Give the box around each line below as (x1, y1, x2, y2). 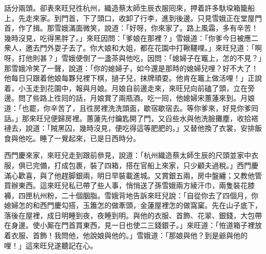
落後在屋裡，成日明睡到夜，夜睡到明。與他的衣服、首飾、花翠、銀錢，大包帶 (4, 210, 262, 220)
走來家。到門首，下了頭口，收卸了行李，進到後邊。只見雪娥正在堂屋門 (25, 12, 262, 23)
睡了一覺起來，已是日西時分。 (39, 132, 140, 143)
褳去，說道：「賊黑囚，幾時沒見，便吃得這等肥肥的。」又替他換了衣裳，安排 (4, 123, 255, 133)
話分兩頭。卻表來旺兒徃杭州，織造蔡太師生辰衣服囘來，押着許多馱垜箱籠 (4, 3, 248, 13)
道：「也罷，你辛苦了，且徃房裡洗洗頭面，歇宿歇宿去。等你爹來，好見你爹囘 (4, 102, 258, 113)
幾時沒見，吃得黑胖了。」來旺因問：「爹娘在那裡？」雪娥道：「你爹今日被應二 (4, 32, 258, 43)
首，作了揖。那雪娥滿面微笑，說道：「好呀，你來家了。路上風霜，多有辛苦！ (4, 22, 258, 33)
